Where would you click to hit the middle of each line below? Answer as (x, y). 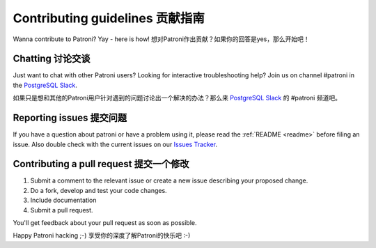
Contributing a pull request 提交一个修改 (101, 164)
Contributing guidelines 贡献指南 (109, 18)
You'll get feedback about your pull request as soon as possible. (105, 223)
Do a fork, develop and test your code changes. (99, 190)
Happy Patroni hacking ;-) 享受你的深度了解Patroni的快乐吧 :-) (102, 235)
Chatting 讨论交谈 (52, 59)
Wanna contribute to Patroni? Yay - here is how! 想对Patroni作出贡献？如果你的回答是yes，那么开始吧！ (161, 39)
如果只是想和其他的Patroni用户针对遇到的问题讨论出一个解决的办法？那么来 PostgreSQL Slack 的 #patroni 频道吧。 (177, 98)
